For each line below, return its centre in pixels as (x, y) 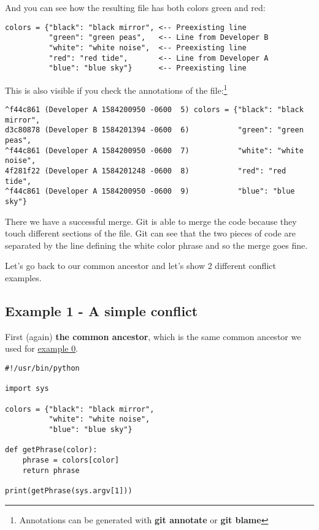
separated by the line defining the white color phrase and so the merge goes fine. (156, 245)
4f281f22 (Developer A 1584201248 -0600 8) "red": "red (146, 171)
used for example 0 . (42, 348)
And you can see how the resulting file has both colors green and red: (135, 7)
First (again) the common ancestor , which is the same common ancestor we (153, 336)
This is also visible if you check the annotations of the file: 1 (116, 89)
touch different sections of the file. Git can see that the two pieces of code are (151, 233)
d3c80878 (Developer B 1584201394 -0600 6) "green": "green (154, 130)
